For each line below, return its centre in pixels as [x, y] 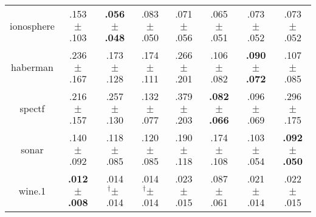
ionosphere [32, 25]
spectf [32, 108]
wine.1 [32, 190]
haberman [32, 67]
